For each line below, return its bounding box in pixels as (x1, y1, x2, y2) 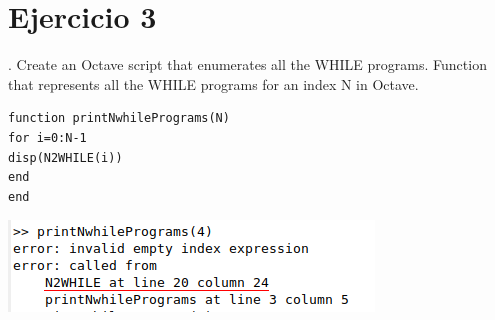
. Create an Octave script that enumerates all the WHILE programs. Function (8, 54, 487, 75)
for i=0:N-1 (8, 130, 87, 145)
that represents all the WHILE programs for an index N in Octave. (8, 73, 419, 94)
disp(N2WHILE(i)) (8, 150, 123, 165)
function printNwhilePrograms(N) (8, 111, 230, 126)
